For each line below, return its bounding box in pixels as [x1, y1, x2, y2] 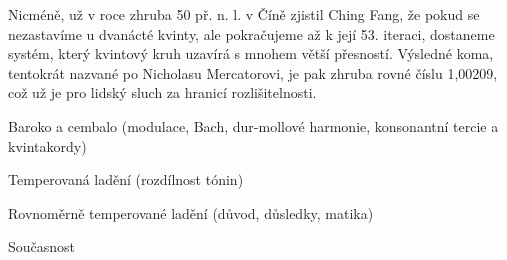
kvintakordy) [8, 135, 87, 156]
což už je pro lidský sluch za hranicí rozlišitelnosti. [8, 82, 317, 103]
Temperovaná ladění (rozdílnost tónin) [8, 169, 244, 190]
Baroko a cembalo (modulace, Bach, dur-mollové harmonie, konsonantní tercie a [8, 115, 499, 136]
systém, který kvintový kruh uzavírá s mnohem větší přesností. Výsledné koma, [8, 43, 494, 64]
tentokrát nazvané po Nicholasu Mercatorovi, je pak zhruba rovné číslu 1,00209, [8, 62, 498, 83]
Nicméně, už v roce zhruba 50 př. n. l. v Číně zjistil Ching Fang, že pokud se [8, 4, 480, 24]
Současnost [8, 236, 76, 257]
